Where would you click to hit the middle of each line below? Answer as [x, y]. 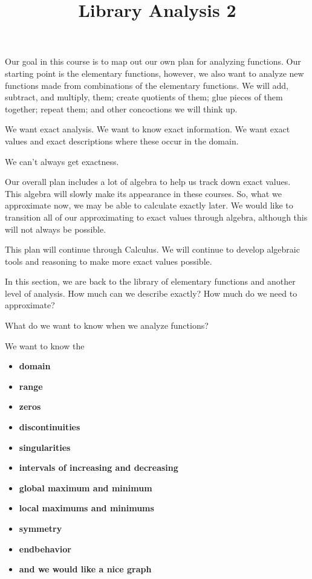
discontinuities [50, 427]
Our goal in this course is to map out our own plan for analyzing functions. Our [153, 61]
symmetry [41, 528]
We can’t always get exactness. [62, 161]
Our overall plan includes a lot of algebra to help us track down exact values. [148, 182]
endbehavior [45, 548]
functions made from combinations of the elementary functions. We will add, [147, 85]
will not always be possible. [56, 229]
